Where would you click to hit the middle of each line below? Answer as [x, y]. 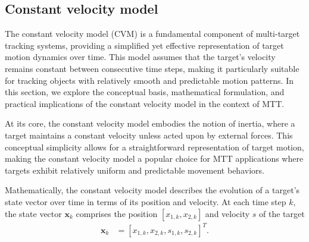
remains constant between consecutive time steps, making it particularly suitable [152, 68]
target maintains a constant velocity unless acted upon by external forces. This [149, 135]
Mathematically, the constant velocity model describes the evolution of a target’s [152, 190]
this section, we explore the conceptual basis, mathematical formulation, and [145, 92]
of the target [282, 213]
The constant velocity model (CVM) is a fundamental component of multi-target [152, 34]
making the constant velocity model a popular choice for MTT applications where [154, 158]
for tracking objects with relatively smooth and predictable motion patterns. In [149, 80]
